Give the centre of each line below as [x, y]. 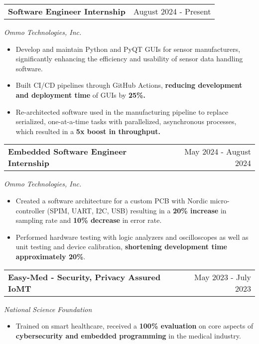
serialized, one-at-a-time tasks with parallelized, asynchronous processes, [126, 121]
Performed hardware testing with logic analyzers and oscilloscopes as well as [132, 237]
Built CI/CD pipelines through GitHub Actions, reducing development [129, 85]
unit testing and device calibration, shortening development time [121, 247]
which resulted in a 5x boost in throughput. [88, 131]
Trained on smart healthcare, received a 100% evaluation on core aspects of [134, 326]
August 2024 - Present [172, 11]
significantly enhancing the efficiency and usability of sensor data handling [129, 59]
